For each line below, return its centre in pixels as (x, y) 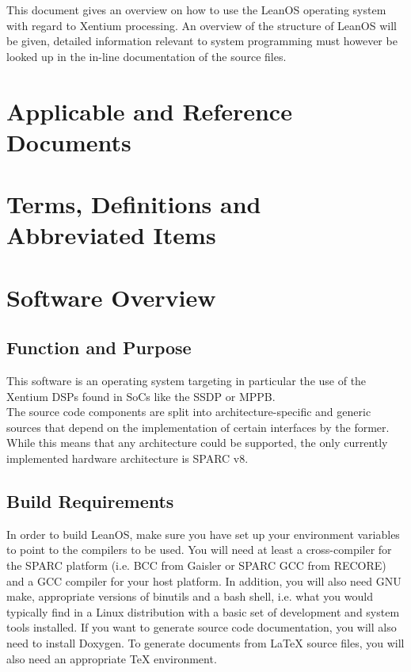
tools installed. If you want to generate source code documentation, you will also (202, 627)
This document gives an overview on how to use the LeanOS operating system (196, 10)
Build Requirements (90, 501)
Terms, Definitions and (134, 204)
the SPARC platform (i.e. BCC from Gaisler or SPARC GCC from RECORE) (196, 565)
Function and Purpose (99, 347)
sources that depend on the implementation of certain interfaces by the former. (198, 427)
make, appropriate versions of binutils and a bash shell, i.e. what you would (190, 596)
